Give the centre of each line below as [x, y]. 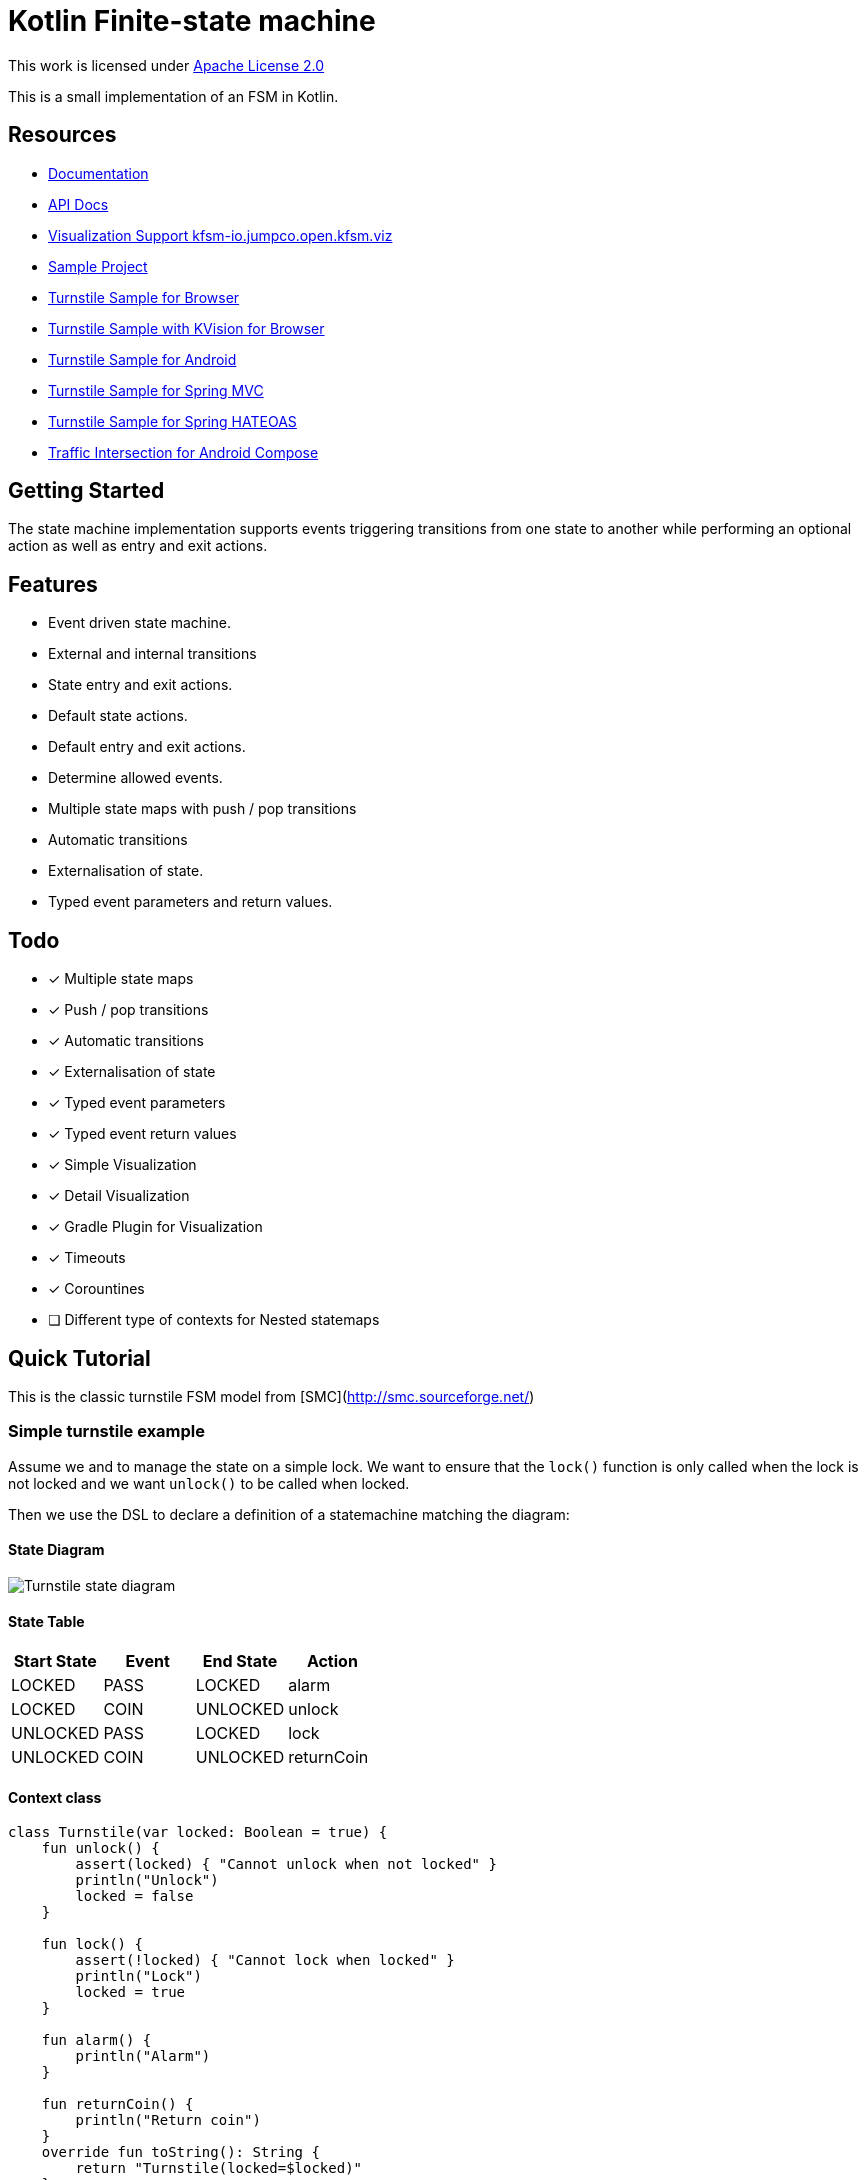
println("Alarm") [143, 2056]
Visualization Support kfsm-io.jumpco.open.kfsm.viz [220, 235]
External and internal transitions [152, 654]
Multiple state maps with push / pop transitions [202, 809]
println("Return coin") [168, 2120]
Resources [62, 135]
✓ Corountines [96, 1289]
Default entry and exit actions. [147, 747]
